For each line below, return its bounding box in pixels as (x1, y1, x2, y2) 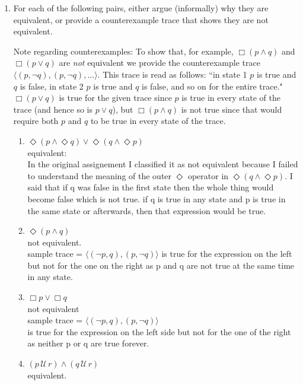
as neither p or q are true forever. (27, 337, 149, 349)
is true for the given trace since (59, 91, 172, 104)
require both (13, 114, 59, 127)
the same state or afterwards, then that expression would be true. (27, 204, 266, 217)
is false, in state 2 (20, 79, 84, 92)
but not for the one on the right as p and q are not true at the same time (27, 259, 295, 271)
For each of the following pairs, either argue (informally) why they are (13, 2, 269, 14)
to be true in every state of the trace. (90, 114, 226, 127)
